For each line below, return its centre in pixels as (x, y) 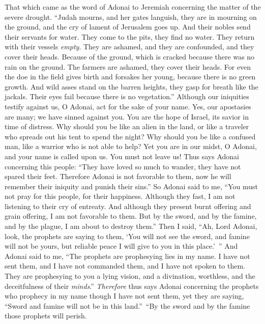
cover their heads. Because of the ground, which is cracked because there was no (130, 56)
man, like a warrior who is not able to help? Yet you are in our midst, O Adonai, (131, 146)
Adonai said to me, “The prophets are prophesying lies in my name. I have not (127, 256)
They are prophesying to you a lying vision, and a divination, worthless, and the (130, 276)
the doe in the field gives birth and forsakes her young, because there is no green (130, 77)
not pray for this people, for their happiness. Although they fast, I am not (120, 196)
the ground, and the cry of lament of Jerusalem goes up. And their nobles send (128, 27)
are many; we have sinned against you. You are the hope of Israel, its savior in (127, 116)
